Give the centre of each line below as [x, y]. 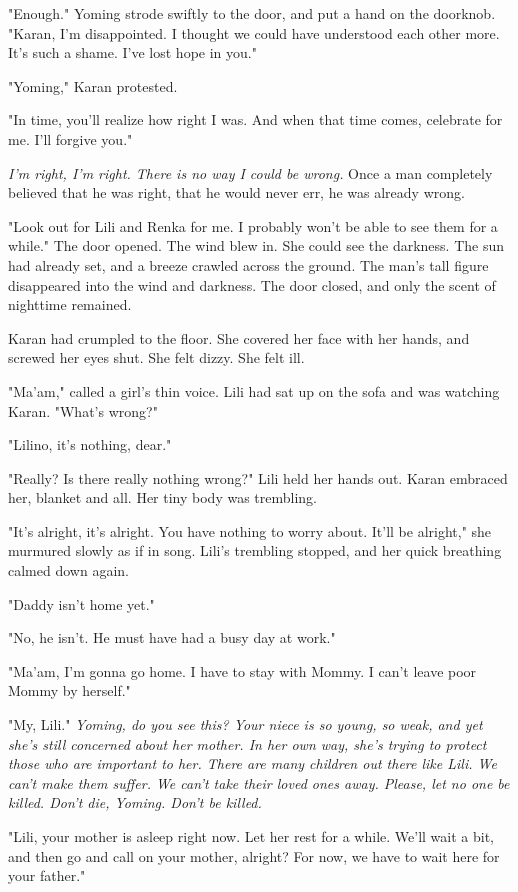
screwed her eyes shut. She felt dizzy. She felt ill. [156, 357]
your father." [47, 875]
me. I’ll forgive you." [70, 138]
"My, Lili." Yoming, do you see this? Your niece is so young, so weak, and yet [245, 724]
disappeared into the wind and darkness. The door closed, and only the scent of [252, 284]
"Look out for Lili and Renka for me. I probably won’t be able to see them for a [253, 225]
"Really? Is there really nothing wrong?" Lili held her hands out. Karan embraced [258, 477]
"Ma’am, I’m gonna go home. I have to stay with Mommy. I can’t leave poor [242, 670]
